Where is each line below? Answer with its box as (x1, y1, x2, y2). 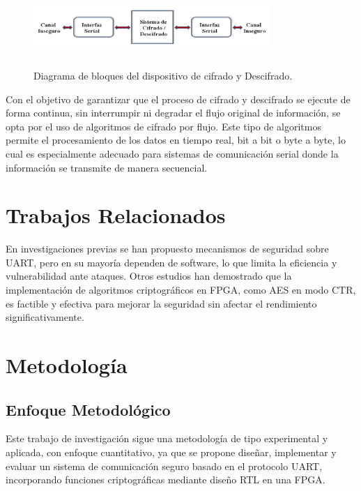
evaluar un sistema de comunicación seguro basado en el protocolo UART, (6, 458, 323, 473)
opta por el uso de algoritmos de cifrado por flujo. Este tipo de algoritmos (6, 119, 321, 133)
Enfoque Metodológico (6, 398, 171, 420)
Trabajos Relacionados (6, 201, 226, 229)
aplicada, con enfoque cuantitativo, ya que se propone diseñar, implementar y (6, 444, 337, 459)
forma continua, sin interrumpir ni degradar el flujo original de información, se (6, 105, 341, 120)
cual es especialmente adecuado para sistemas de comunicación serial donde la (6, 146, 339, 160)
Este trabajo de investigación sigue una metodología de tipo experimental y (6, 431, 328, 446)
